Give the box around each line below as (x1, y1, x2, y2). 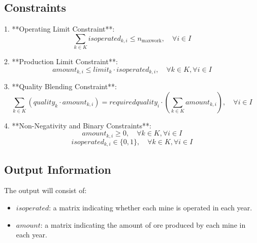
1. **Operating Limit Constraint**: (4, 23, 115, 34)
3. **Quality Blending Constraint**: (4, 81, 117, 92)
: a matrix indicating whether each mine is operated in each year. (49, 202, 252, 213)
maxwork (141, 38, 162, 44)
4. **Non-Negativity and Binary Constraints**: (4, 120, 151, 130)
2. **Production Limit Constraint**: (4, 56, 118, 67)
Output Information (4, 161, 111, 177)
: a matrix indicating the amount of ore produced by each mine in (40, 219, 246, 230)
